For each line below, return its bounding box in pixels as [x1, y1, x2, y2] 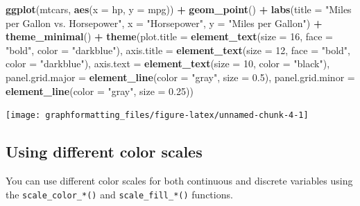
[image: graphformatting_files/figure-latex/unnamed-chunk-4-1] [6, 110, 309, 121]
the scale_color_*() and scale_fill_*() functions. [6, 187, 233, 201]
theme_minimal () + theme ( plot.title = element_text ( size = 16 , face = [6, 29, 333, 44]
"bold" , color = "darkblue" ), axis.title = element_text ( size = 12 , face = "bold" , [6, 42, 350, 57]
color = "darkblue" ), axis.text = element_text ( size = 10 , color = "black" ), [6, 56, 330, 71]
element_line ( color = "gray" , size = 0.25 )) [6, 83, 194, 98]
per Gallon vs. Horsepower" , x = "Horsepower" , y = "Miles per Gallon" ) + [6, 15, 323, 30]
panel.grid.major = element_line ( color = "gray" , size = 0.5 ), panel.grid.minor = [6, 69, 355, 84]
